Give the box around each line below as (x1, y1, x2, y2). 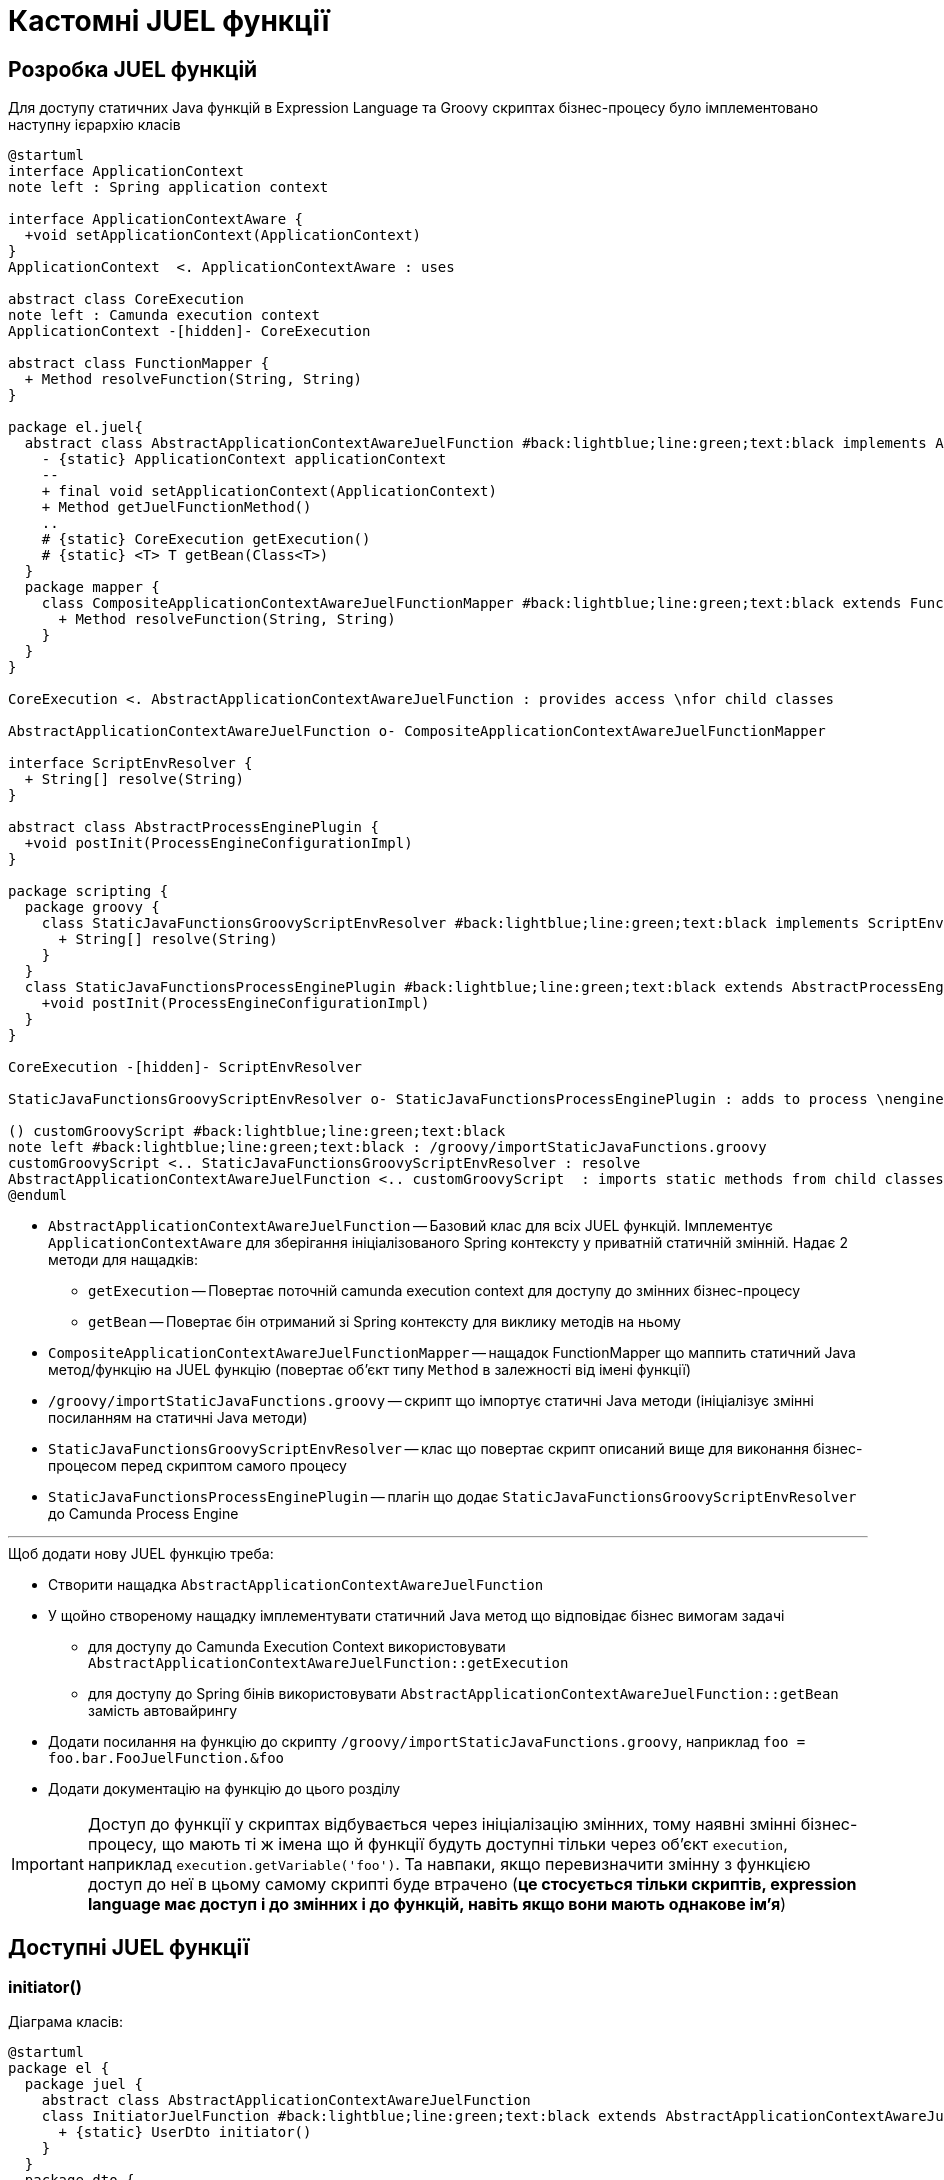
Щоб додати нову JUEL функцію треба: (8, 1545, 274, 1563)
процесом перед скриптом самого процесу (48, 1457, 347, 1475)
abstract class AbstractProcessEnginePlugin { (8, 819, 379, 836)
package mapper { (24, 579, 160, 596)
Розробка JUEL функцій (8, 56, 258, 82)
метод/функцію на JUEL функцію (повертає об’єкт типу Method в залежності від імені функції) (48, 1361, 691, 1379)
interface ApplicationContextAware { (8, 211, 304, 228)
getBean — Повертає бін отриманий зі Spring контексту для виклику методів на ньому (88, 1313, 681, 1331)
